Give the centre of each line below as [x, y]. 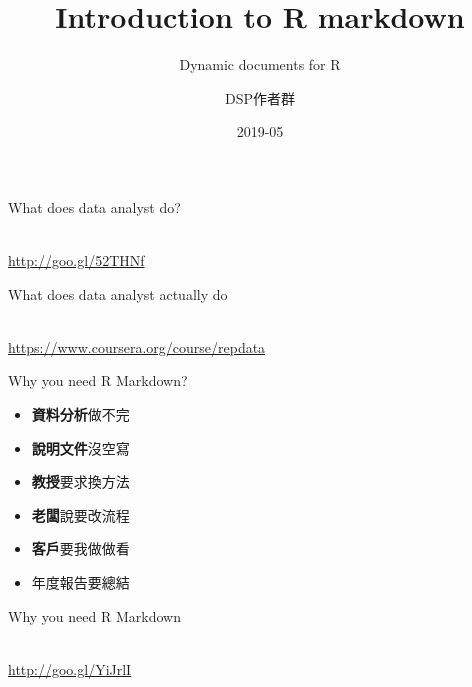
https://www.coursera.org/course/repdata [137, 346]
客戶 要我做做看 [80, 548]
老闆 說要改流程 [80, 514]
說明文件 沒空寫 [80, 447]
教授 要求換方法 [80, 481]
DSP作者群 [259, 97]
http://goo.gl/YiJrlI [70, 668]
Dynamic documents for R [260, 64]
